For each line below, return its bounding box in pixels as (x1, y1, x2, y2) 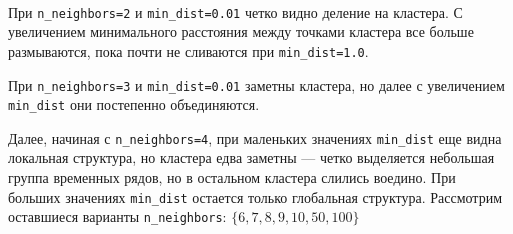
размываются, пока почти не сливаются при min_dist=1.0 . (8, 40, 369, 61)
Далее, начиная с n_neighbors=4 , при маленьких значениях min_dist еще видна (8, 127, 502, 148)
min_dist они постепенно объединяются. (8, 94, 260, 115)
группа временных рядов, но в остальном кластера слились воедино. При (8, 167, 456, 188)
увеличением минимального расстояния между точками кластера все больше (8, 21, 474, 42)
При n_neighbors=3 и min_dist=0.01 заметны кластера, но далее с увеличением (8, 74, 505, 95)
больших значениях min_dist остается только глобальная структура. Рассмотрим (8, 186, 503, 207)
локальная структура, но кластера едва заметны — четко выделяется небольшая (8, 147, 495, 168)
